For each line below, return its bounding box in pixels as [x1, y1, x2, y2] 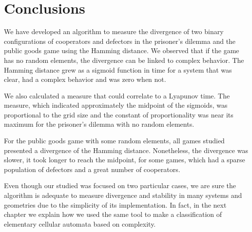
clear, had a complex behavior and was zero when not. [4, 74, 166, 84]
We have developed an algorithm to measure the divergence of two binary [4, 26, 224, 37]
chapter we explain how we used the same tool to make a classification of [4, 209, 222, 219]
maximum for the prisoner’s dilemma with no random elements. [4, 119, 194, 129]
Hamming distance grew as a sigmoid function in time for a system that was [4, 64, 232, 75]
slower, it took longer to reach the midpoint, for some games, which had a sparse [4, 155, 245, 165]
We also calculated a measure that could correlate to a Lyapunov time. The [4, 90, 230, 100]
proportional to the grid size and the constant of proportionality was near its [4, 109, 233, 119]
